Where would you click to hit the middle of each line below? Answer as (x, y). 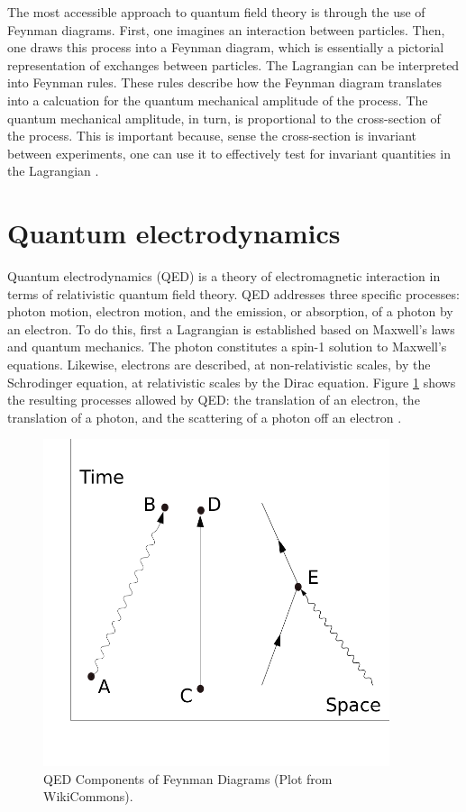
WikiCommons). (88, 796)
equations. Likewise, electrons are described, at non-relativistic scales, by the (219, 365)
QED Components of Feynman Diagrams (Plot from (188, 778)
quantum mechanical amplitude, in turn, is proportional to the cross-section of (224, 118)
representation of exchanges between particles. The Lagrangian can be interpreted (233, 64)
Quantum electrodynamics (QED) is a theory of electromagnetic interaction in (224, 276)
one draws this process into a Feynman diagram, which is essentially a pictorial (226, 47)
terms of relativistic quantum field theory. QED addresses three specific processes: (233, 293)
